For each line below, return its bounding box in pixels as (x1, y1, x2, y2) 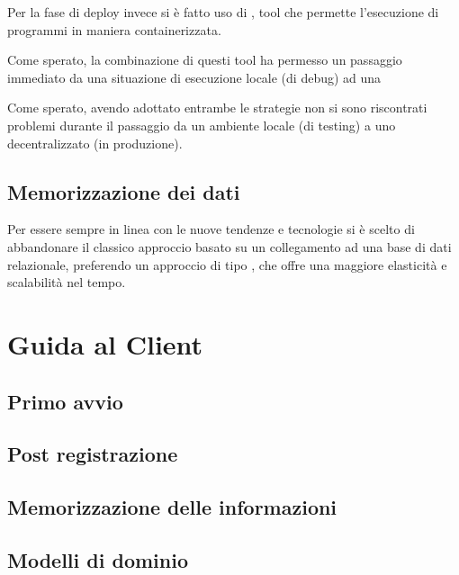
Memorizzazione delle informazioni (7, 493, 337, 521)
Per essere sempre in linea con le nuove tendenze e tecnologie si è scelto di (7, 220, 415, 238)
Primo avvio (7, 387, 123, 415)
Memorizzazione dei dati (7, 177, 240, 205)
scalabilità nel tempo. (7, 273, 126, 292)
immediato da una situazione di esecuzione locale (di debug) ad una (7, 67, 382, 86)
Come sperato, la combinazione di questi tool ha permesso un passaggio (7, 50, 402, 69)
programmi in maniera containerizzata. (7, 20, 221, 39)
